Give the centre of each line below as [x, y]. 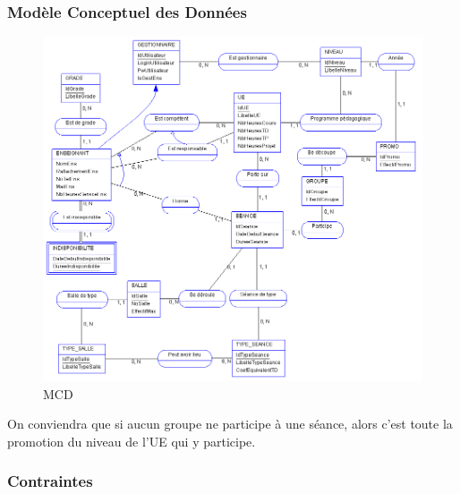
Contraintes [50, 481]
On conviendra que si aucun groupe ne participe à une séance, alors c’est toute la [230, 424]
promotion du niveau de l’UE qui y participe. [132, 441]
